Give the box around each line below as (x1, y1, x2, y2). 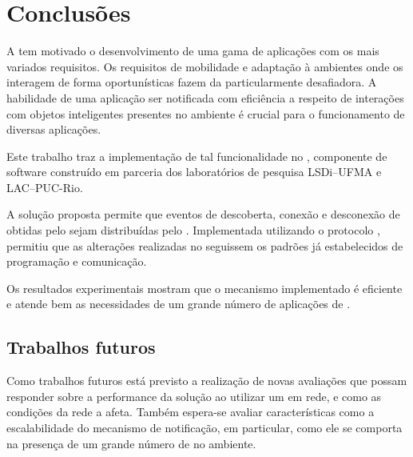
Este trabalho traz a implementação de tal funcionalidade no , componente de (6, 147, 387, 164)
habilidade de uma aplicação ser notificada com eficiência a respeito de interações (6, 89, 404, 106)
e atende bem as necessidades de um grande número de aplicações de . (6, 295, 351, 312)
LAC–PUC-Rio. (6, 178, 83, 195)
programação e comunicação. (6, 253, 147, 270)
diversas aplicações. (6, 121, 101, 138)
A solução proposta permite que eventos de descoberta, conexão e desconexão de (6, 206, 400, 222)
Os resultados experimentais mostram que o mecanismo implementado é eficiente (6, 279, 403, 296)
